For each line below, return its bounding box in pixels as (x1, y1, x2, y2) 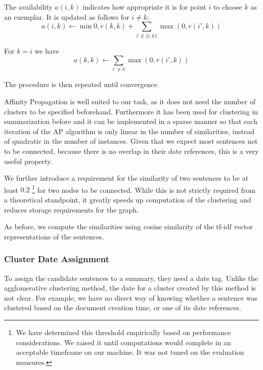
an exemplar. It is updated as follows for (4, 11, 129, 22)
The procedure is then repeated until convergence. (4, 79, 159, 90)
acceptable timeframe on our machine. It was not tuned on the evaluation (16, 347, 244, 357)
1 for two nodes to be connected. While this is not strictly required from (32, 183, 255, 195)
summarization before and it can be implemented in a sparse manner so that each (4, 116, 257, 127)
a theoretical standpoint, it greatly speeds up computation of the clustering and (4, 194, 251, 205)
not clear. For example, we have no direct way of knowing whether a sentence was (4, 292, 257, 303)
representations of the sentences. (4, 231, 104, 241)
